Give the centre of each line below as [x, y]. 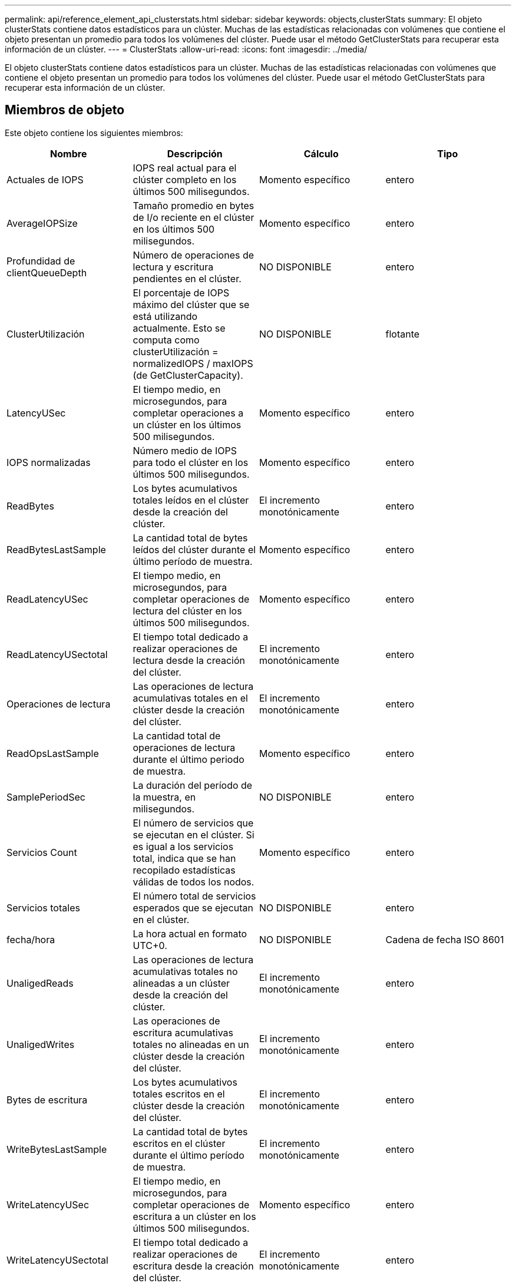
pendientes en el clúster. [187, 278]
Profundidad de [41, 261]
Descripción [195, 153]
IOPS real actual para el [185, 168]
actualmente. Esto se [179, 328]
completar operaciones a [188, 413]
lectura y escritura [173, 267]
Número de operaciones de [193, 255]
